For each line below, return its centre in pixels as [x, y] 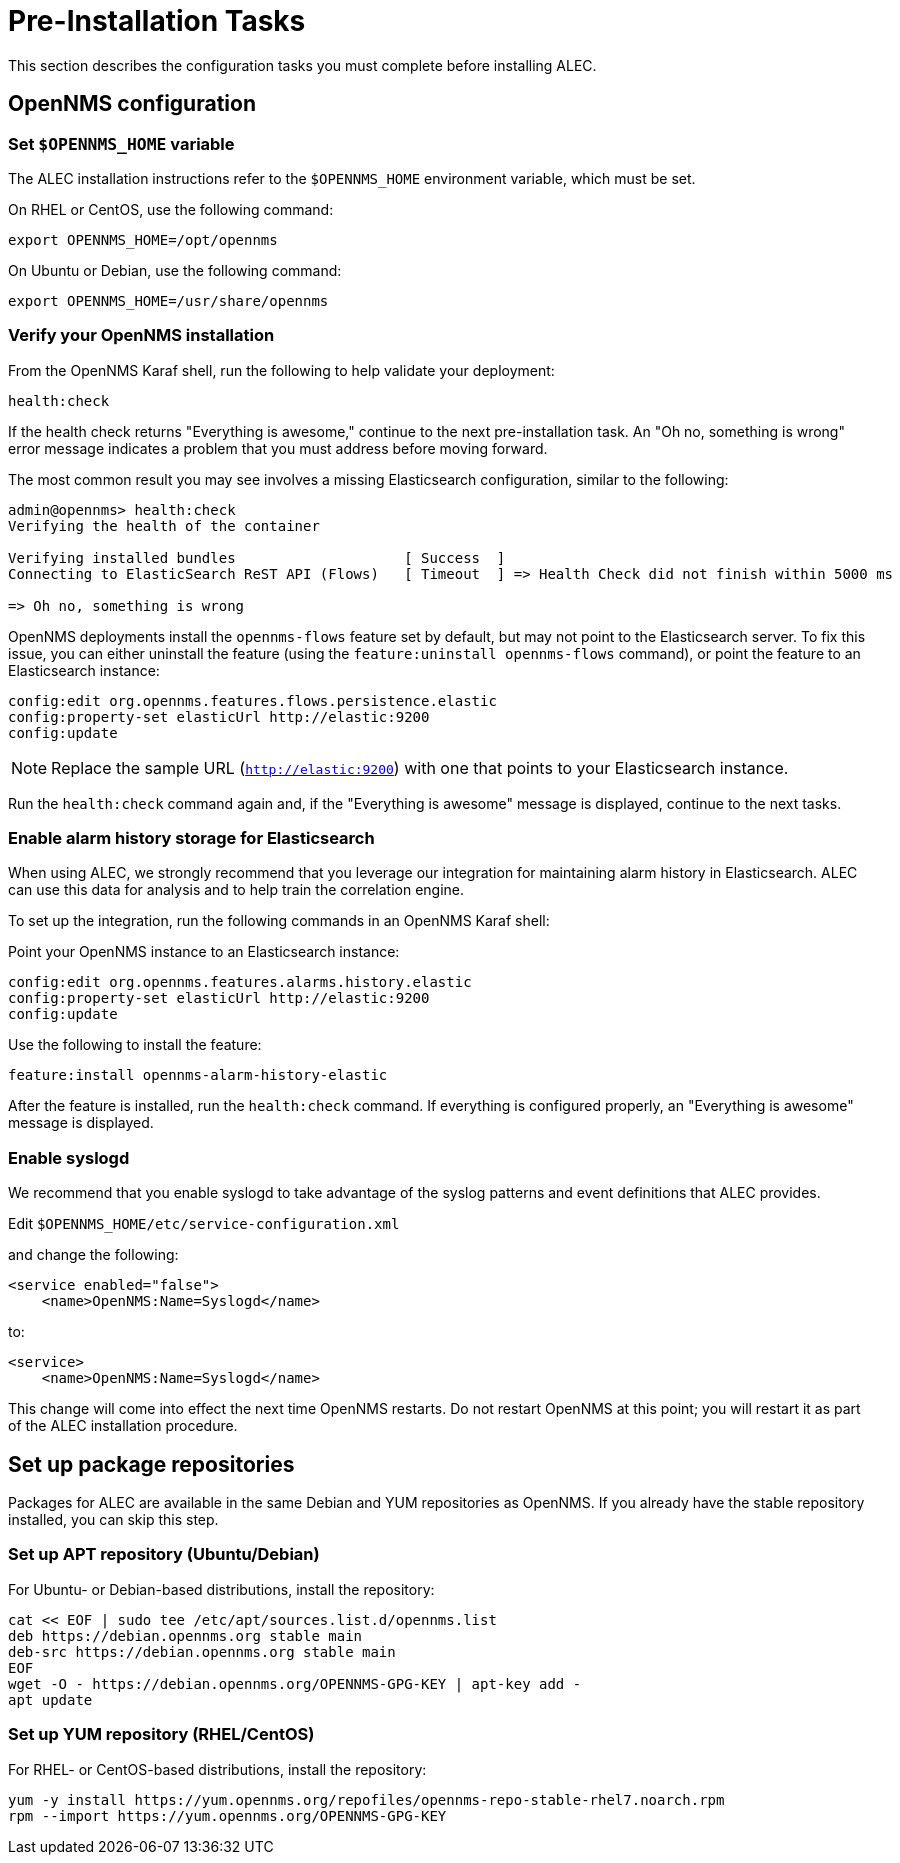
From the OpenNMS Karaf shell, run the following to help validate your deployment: [281, 370]
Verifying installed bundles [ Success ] [257, 557]
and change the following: [93, 1255]
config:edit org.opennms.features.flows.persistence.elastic [252, 700]
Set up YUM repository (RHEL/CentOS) [161, 1734]
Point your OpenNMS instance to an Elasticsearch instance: [204, 952]
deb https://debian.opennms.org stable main [185, 1635]
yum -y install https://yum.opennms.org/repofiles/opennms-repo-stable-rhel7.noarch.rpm [366, 1799]
